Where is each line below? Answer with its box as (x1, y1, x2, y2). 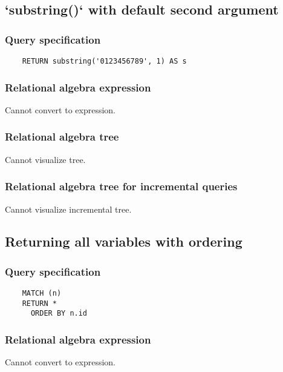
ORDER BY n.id (30, 309, 88, 318)
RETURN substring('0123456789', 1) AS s (22, 57, 187, 65)
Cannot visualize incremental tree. (5, 202, 132, 215)
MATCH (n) (22, 289, 62, 298)
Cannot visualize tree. (5, 153, 86, 165)
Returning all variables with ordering (5, 232, 242, 251)
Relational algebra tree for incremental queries (5, 179, 238, 194)
